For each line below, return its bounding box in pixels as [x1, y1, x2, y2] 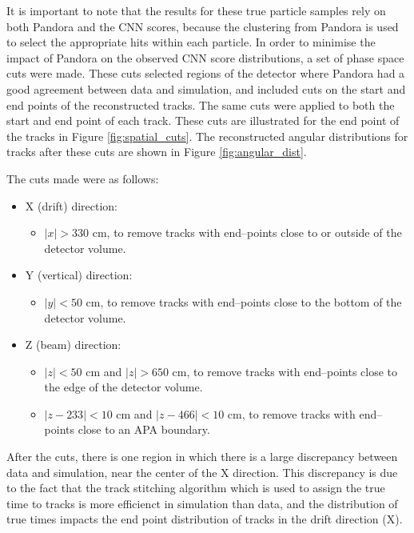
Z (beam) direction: [25, 336, 121, 353]
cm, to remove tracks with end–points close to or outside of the [92, 224, 402, 241]
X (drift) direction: [25, 197, 118, 214]
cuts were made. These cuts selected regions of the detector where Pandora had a [6, 65, 405, 82]
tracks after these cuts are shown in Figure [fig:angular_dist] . [6, 143, 307, 160]
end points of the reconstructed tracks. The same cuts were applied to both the [6, 96, 395, 113]
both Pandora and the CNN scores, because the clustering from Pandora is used [6, 18, 399, 34]
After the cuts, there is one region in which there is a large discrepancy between [6, 448, 398, 465]
